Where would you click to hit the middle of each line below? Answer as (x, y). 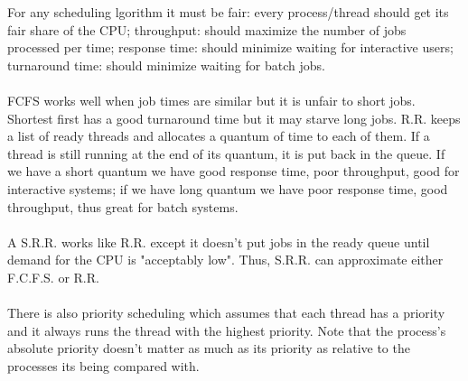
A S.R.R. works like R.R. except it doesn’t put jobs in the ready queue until (219, 242)
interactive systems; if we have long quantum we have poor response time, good (228, 188)
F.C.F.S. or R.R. (53, 277)
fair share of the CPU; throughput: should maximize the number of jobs (207, 29)
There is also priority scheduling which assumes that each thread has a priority (226, 313)
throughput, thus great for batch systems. (123, 206)
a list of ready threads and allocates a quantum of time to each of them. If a (219, 136)
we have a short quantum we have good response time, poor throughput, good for (234, 171)
